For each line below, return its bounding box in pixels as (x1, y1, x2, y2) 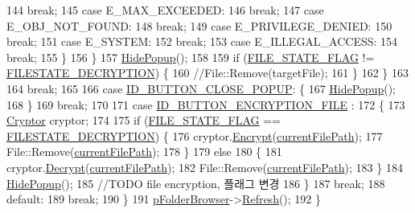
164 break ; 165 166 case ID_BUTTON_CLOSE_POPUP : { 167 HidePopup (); (6, 80, 396, 96)
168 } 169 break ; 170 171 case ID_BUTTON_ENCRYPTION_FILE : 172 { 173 (6, 96, 405, 113)
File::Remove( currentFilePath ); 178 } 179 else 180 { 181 (6, 143, 282, 160)
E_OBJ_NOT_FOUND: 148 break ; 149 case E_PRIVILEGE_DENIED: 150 (6, 17, 392, 34)
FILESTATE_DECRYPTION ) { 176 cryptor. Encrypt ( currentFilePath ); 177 (6, 127, 383, 144)
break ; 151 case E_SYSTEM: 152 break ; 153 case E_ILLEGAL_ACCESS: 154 (6, 33, 398, 50)
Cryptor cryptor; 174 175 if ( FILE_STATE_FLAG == (6, 112, 281, 129)
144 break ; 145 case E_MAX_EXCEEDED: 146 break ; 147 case (6, 2, 324, 18)
